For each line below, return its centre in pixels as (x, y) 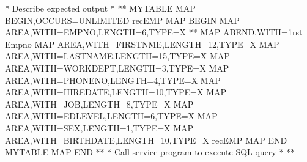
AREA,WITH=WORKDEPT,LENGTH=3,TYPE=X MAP (117, 68)
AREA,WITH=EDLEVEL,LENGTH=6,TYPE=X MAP (111, 116)
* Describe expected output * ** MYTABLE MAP (100, 8)
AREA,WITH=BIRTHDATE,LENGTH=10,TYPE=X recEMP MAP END (146, 140)
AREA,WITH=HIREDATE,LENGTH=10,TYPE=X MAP (116, 92)
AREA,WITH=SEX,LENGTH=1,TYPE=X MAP (99, 127)
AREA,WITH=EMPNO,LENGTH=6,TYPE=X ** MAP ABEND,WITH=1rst (154, 32)
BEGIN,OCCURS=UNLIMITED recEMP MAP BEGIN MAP (122, 20)
